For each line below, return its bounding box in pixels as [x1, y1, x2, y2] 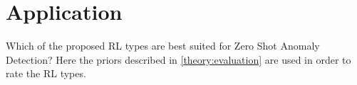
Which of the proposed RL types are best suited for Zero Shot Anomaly [6, 38, 320, 53]
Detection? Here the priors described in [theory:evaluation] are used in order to [6, 52, 351, 67]
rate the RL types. [6, 66, 86, 81]
